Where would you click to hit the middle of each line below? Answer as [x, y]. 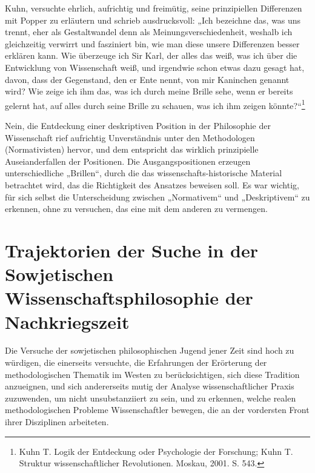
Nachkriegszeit [67, 321]
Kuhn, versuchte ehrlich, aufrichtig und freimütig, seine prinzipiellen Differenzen [154, 8]
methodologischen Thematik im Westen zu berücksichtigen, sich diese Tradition [152, 374]
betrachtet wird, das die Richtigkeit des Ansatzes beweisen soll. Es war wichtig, [152, 184]
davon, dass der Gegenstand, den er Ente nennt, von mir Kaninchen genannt [147, 79]
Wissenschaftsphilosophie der [129, 298]
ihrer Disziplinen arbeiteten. [57, 422]
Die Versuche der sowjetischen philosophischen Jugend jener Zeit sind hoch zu [150, 350]
